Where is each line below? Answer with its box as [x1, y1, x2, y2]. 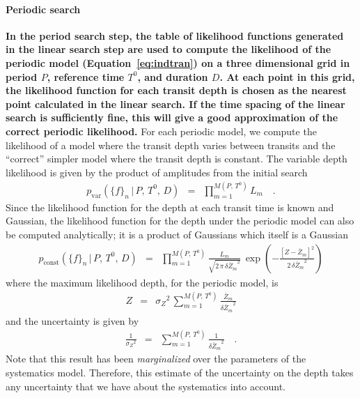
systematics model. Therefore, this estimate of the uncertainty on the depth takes [6, 365, 354, 380]
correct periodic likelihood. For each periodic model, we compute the [6, 123, 317, 138]
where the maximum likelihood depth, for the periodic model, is [6, 275, 279, 289]
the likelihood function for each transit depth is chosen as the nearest [6, 83, 347, 98]
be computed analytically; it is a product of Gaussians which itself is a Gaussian [6, 227, 349, 241]
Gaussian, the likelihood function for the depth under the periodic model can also [6, 213, 354, 228]
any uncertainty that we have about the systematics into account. [6, 378, 285, 393]
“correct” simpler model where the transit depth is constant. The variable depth [6, 151, 347, 166]
